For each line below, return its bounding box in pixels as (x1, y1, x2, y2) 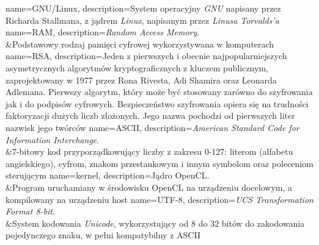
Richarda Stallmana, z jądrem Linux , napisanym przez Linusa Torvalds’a (5, 13, 279, 26)
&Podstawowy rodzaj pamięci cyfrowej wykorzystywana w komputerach (5, 37, 274, 50)
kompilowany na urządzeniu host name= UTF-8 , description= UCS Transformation (5, 193, 313, 205)
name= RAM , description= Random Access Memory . (5, 26, 200, 38)
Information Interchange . (5, 133, 100, 146)
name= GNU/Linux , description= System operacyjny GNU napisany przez (5, 2, 281, 14)
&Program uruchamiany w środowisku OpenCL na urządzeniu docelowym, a (5, 180, 292, 193)
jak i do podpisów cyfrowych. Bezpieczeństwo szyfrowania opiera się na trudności (5, 97, 309, 110)
